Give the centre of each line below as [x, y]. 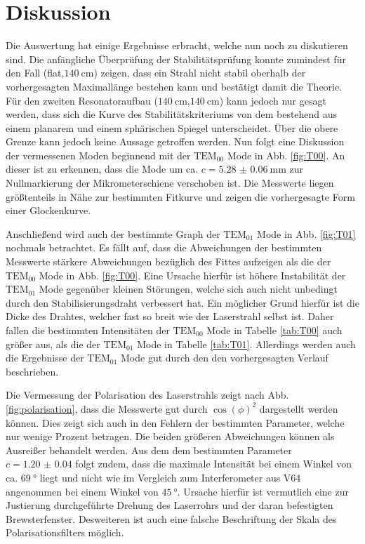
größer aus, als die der [53, 344]
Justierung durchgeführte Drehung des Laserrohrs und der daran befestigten [170, 505]
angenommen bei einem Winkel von [82, 491]
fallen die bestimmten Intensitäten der [88, 330]
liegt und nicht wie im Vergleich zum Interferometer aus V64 [170, 477]
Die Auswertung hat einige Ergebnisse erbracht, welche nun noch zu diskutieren [177, 45]
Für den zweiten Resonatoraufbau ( [82, 100]
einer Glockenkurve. [48, 210]
